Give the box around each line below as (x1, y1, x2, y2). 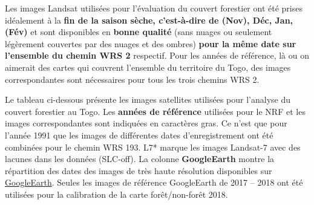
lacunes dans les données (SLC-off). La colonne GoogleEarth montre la (5, 152, 275, 165)
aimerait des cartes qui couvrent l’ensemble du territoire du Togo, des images (5, 60, 291, 73)
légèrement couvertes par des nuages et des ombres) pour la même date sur (5, 37, 296, 50)
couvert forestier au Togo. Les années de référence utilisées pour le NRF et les (5, 105, 306, 117)
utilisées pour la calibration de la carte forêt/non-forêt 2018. (5, 187, 228, 200)
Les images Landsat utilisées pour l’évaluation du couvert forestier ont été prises (5, 2, 303, 14)
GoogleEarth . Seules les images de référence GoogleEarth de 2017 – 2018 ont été (5, 176, 303, 189)
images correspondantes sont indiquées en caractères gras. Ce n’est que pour (5, 117, 287, 129)
